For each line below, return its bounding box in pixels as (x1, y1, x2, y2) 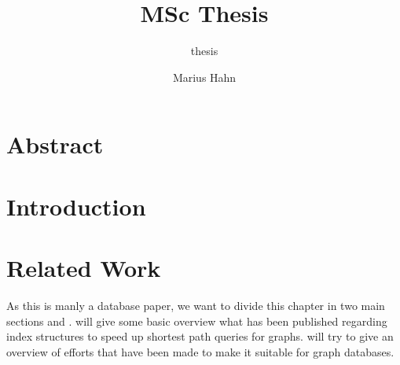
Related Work (6, 252, 161, 284)
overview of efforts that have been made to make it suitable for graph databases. (6, 343, 394, 359)
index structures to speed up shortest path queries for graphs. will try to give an (6, 328, 394, 345)
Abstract (6, 128, 104, 160)
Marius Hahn (172, 68, 237, 85)
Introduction (6, 190, 146, 222)
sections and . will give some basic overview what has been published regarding (6, 312, 387, 329)
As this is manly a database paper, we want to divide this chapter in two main (6, 297, 385, 313)
